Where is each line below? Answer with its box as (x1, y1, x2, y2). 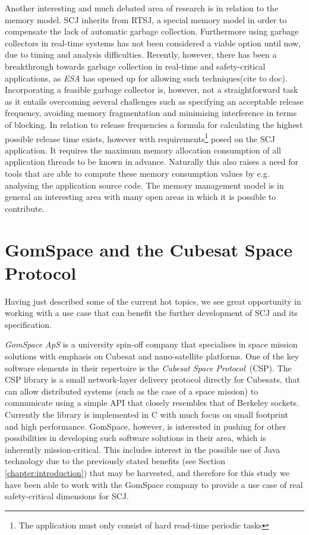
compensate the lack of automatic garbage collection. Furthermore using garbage (5, 25, 299, 37)
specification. (5, 318, 52, 330)
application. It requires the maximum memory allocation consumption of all (5, 143, 282, 156)
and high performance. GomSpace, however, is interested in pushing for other (5, 420, 286, 432)
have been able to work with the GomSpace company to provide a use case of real (5, 478, 303, 490)
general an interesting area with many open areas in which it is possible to (5, 190, 276, 203)
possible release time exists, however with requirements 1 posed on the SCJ (5, 130, 276, 145)
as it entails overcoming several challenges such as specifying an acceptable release (5, 95, 304, 107)
